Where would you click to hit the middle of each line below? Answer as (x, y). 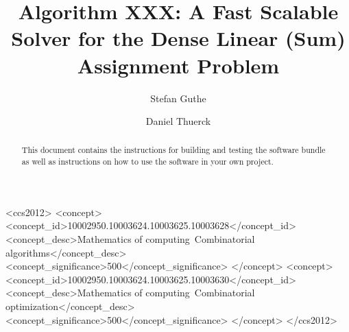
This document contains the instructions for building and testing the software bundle (173, 150)
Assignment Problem (178, 65)
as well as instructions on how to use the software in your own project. (147, 162)
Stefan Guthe (178, 98)
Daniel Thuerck (178, 121)
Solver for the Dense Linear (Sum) (178, 38)
